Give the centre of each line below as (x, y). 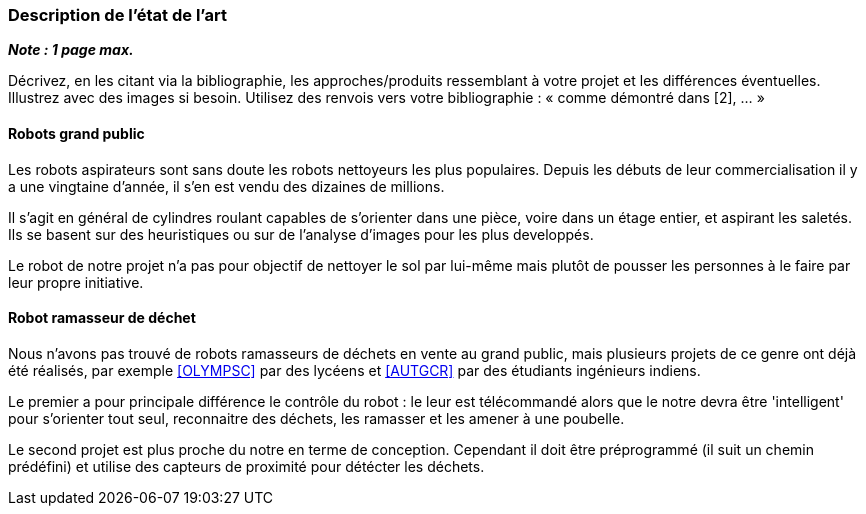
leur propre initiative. (76, 282)
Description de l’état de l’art (117, 15)
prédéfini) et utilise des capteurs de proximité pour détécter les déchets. (246, 466)
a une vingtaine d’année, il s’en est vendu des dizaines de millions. (226, 186)
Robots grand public (76, 133)
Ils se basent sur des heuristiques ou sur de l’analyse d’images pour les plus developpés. (301, 234)
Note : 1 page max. (71, 50)
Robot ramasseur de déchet (102, 318)
